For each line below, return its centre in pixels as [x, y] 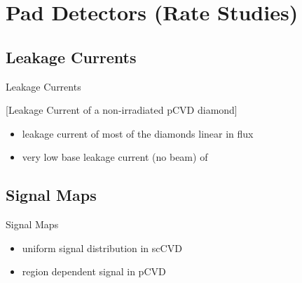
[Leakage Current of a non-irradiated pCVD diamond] [122, 110]
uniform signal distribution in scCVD [102, 248]
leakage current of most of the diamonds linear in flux [138, 133]
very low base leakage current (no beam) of [115, 157]
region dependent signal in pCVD [94, 271]
